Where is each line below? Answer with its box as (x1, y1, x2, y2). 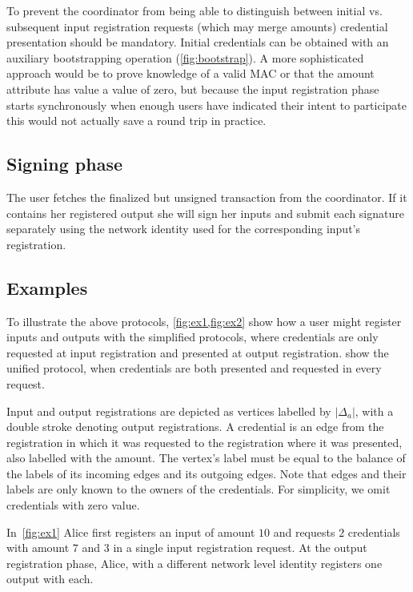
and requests (273, 523, 335, 540)
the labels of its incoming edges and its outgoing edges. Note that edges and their (6, 465, 407, 481)
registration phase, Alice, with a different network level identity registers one (6, 554, 383, 571)
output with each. (6, 570, 94, 587)
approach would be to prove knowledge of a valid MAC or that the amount (6, 65, 375, 82)
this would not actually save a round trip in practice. (6, 112, 267, 129)
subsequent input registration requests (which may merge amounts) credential (6, 18, 388, 34)
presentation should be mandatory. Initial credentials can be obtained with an (6, 34, 389, 50)
